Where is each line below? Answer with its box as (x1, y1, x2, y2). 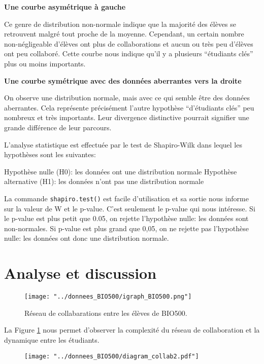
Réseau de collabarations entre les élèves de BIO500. (24, 307, 187, 318)
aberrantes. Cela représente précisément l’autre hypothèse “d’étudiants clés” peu (4, 102, 254, 113)
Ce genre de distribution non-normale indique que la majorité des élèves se (4, 18, 237, 29)
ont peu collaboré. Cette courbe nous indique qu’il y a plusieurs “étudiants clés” (4, 48, 253, 59)
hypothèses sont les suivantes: (4, 149, 96, 160)
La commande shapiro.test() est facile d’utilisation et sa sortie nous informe (4, 193, 249, 203)
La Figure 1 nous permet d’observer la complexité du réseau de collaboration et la (4, 324, 260, 335)
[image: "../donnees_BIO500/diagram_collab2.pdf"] (24, 352, 199, 360)
